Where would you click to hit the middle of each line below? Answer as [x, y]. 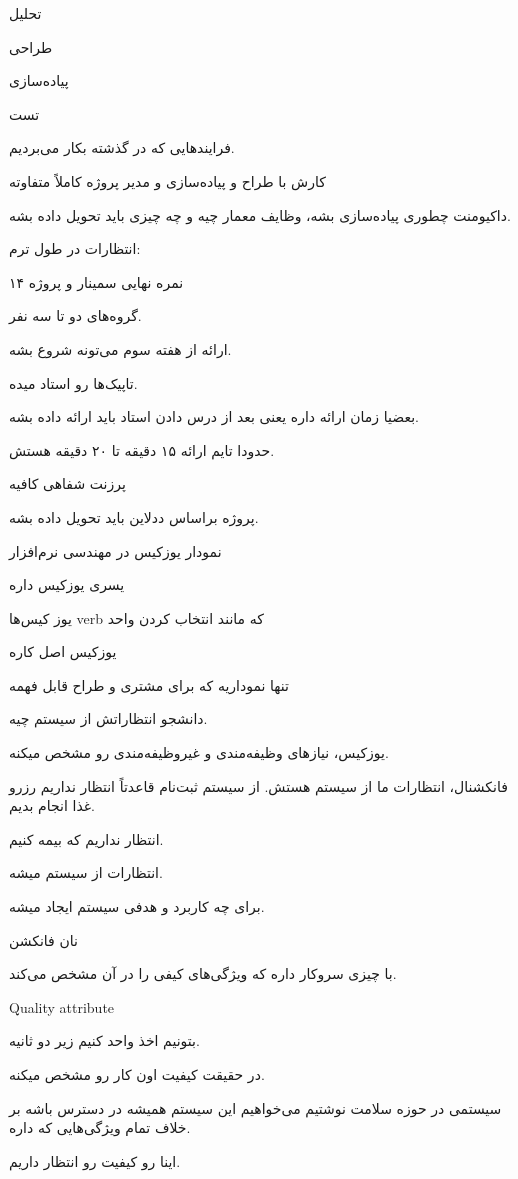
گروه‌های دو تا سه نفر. [75, 315]
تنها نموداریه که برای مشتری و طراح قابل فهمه [149, 684]
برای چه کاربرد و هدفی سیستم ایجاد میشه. [137, 906]
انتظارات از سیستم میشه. [86, 872]
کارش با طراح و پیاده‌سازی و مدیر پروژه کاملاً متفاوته [167, 180]
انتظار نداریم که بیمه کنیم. [86, 838]
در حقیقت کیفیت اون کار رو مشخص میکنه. [137, 1074]
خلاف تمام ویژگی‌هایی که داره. [100, 1127]
